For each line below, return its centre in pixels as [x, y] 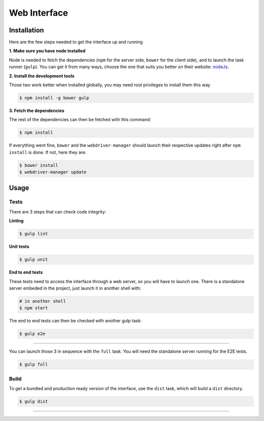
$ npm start [34, 308]
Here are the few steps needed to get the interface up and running [76, 42]
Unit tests [19, 247]
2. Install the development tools [42, 76]
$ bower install [39, 165]
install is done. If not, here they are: [48, 152]
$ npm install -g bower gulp [54, 98]
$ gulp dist [34, 402]
